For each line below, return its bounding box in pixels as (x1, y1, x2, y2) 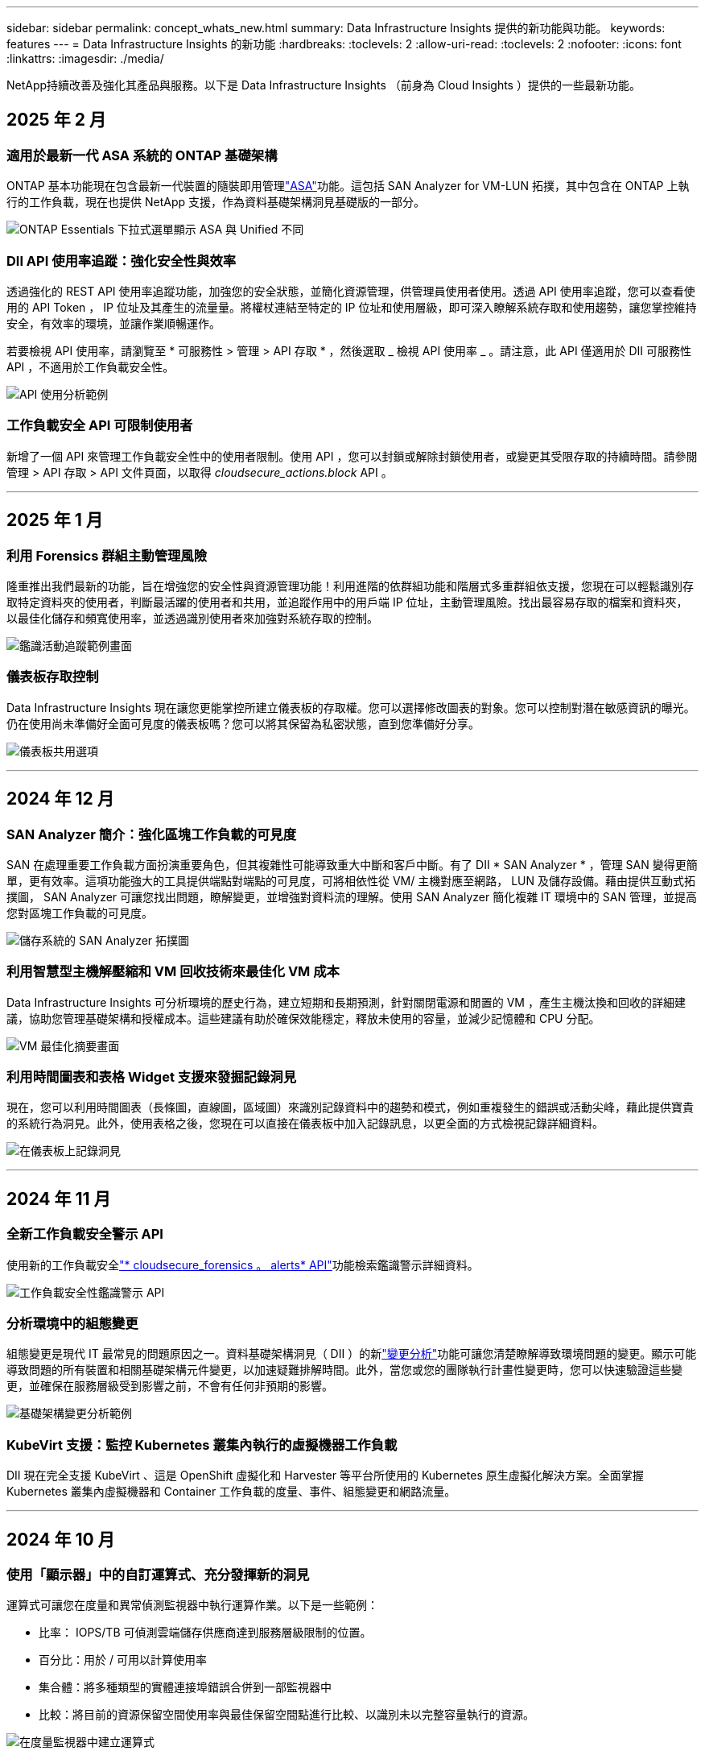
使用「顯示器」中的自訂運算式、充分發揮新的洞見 (6, 1566, 310, 1583)
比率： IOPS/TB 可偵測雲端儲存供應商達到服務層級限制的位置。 (39, 1625, 372, 1640)
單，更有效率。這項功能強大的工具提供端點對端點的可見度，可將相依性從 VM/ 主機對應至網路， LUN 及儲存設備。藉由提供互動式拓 (6, 873, 695, 888)
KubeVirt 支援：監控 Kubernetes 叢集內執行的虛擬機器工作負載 (6, 1436, 398, 1453)
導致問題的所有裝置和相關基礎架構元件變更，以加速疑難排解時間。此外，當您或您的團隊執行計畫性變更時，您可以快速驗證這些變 (6, 1363, 682, 1377)
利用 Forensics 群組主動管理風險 (6, 547, 208, 564)
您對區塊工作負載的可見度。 (6, 905, 153, 920)
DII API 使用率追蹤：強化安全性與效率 (6, 252, 237, 269)
